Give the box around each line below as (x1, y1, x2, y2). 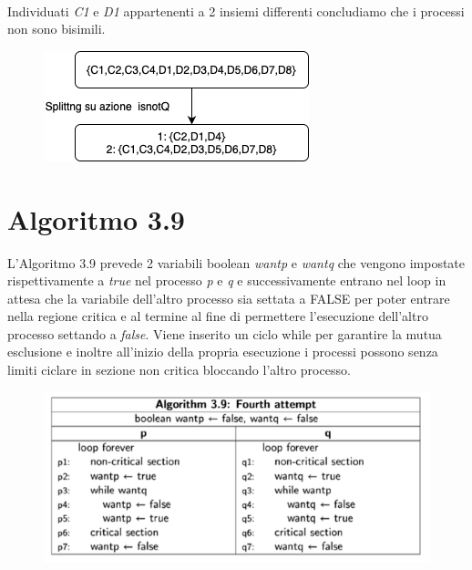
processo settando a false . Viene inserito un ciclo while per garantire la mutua (7, 324, 442, 343)
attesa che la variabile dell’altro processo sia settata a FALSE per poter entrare (7, 288, 450, 307)
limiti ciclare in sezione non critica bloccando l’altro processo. (7, 360, 351, 379)
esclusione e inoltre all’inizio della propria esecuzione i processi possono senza (7, 342, 438, 361)
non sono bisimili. (7, 19, 106, 38)
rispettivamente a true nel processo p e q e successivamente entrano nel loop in (7, 271, 446, 290)
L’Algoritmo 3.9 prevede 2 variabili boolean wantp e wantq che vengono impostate (7, 253, 466, 272)
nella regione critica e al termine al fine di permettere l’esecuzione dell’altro (7, 306, 428, 326)
